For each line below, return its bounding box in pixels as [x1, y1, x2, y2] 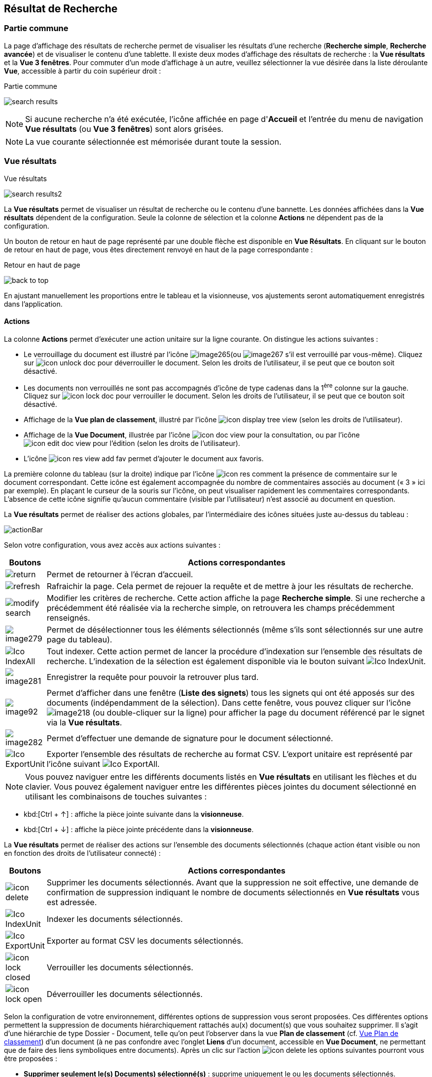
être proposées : [4, 1054, 57, 1063]
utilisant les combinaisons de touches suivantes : [25, 792, 207, 802]
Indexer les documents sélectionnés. [46, 914, 183, 924]
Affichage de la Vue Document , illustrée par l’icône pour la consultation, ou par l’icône [24, 431, 360, 439]
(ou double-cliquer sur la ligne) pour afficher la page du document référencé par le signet [92, 708, 425, 718]
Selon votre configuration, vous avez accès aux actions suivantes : [4, 541, 221, 550]
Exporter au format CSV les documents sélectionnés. [46, 936, 244, 946]
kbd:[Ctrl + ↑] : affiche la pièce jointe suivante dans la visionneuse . [24, 810, 244, 819]
